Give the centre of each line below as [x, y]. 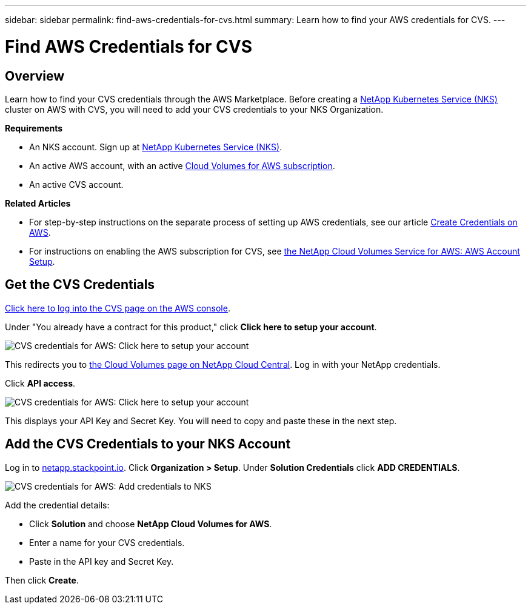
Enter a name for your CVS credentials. [107, 542]
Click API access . [40, 383]
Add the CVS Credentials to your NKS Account [148, 444]
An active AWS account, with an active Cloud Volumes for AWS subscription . [182, 165]
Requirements [34, 128]
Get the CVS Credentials [80, 285]
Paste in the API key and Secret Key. [102, 561]
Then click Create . [42, 580]
